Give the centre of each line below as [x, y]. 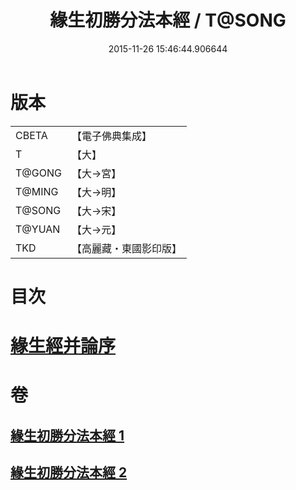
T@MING [37, 191]
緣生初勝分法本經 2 [69, 472]
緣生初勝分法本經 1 [67, 435]
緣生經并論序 [63, 346]
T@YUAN [38, 229]
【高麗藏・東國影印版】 [126, 248]
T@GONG [38, 173]
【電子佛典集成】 [111, 136]
